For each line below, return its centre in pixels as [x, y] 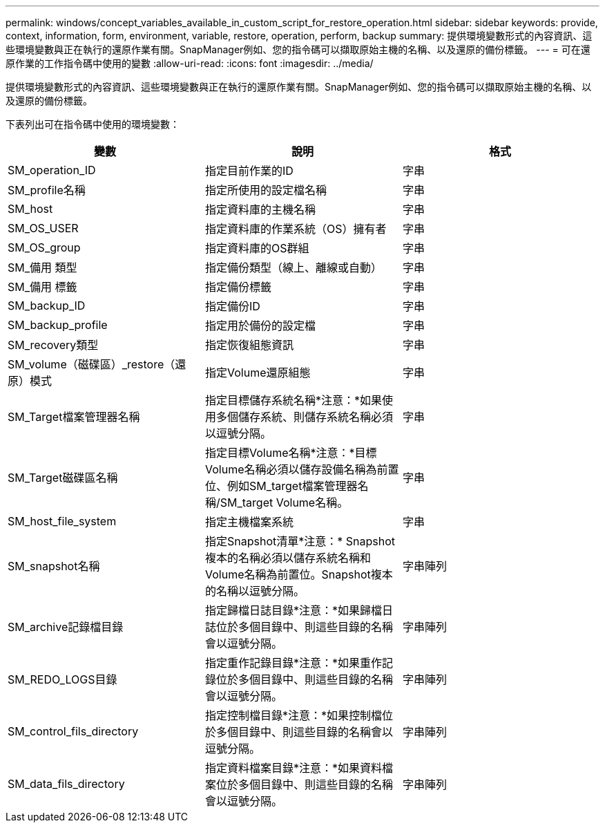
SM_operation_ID [52, 170]
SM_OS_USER [43, 228]
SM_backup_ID [47, 305]
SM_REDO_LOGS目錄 [63, 679]
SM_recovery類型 [53, 345]
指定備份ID [232, 306]
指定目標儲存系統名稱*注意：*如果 [294, 400]
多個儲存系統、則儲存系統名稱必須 [304, 417]
